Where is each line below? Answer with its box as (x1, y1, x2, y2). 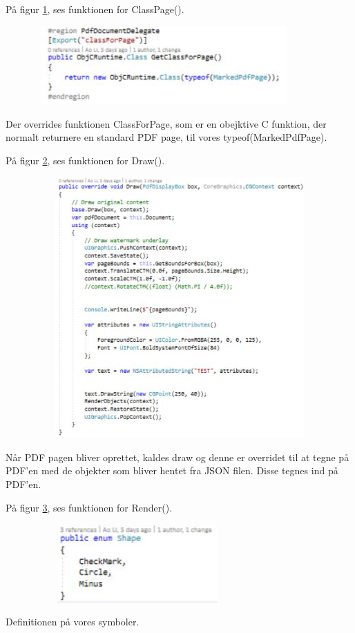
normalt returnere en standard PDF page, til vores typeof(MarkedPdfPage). (6, 130, 327, 144)
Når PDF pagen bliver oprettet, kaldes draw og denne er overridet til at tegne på (6, 449, 349, 464)
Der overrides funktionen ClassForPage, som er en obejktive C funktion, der (6, 116, 327, 130)
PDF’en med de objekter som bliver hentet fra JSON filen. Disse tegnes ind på (6, 463, 338, 478)
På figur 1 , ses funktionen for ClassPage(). (6, 2, 184, 16)
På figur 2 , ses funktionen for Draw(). (6, 153, 165, 167)
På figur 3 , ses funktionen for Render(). (6, 500, 173, 514)
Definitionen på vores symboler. (6, 614, 140, 629)
